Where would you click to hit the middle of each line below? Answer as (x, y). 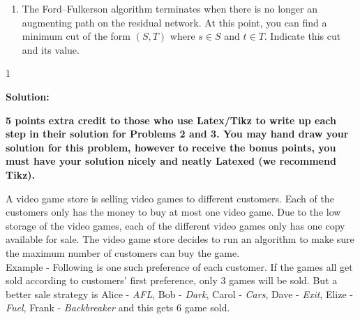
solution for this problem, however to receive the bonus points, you (171, 147)
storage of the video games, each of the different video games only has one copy (175, 225)
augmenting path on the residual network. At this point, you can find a (174, 22)
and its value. (51, 49)
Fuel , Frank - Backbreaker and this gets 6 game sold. (118, 307)
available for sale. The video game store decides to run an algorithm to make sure (180, 239)
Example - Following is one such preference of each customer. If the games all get (179, 266)
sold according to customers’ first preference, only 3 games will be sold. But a (172, 280)
